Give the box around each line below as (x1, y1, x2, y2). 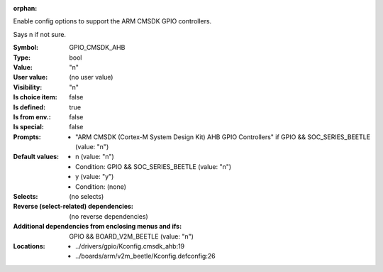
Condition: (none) (75, 182, 127, 191)
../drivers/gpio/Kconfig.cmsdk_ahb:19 (75, 241, 185, 250)
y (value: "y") (75, 173, 114, 181)
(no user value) (69, 73, 113, 82)
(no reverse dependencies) (69, 212, 148, 220)
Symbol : (13, 43, 39, 52)
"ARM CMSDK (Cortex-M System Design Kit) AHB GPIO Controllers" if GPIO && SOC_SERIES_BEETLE (75, 132, 371, 141)
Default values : (13, 153, 60, 161)
